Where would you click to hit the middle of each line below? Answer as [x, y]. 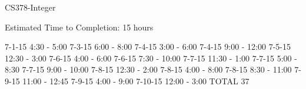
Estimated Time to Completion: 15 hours [79, 27]
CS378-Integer [30, 7]
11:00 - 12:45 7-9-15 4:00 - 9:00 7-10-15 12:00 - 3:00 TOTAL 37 [136, 81]
